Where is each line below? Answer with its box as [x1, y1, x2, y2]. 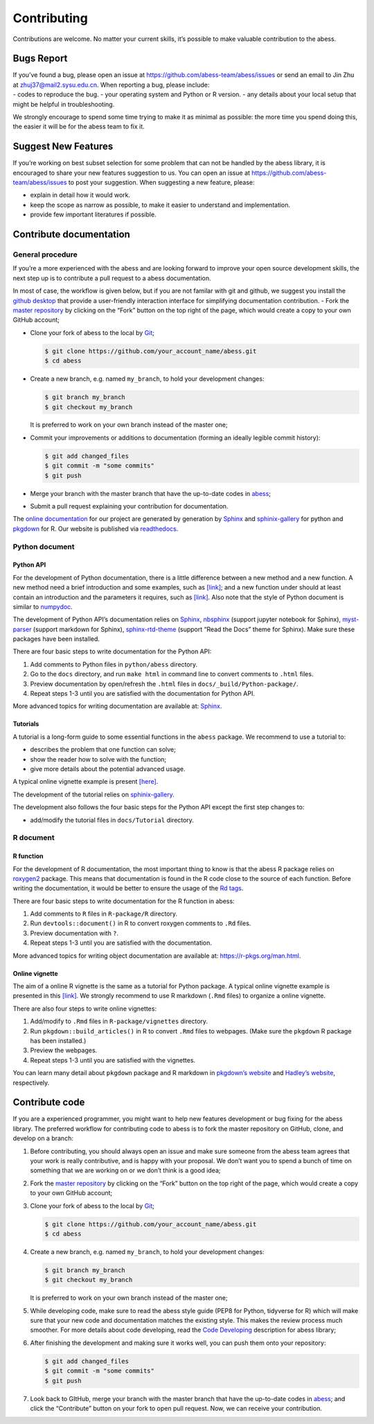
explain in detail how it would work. [30, 191, 131, 199]
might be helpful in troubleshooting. [12, 100, 115, 108]
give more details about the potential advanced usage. [30, 765, 186, 773]
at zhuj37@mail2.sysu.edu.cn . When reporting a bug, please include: [12, 80, 210, 89]
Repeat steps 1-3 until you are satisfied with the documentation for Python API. [30, 689, 256, 698]
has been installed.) [30, 1036, 87, 1045]
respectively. [12, 1079, 50, 1087]
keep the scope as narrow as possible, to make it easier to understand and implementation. [30, 200, 291, 209]
